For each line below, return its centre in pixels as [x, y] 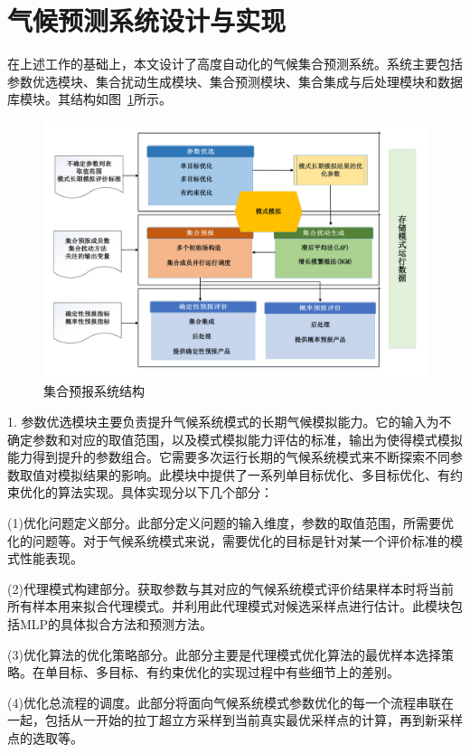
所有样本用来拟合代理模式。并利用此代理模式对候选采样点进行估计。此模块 [229, 606]
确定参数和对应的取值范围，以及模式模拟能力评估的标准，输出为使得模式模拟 [235, 439]
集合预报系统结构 [94, 391]
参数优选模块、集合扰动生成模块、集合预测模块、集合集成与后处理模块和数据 [235, 81]
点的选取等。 [45, 737]
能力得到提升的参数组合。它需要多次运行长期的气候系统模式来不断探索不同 [229, 457]
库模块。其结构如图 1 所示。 [89, 99]
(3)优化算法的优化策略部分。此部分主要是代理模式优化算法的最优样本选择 [224, 654]
